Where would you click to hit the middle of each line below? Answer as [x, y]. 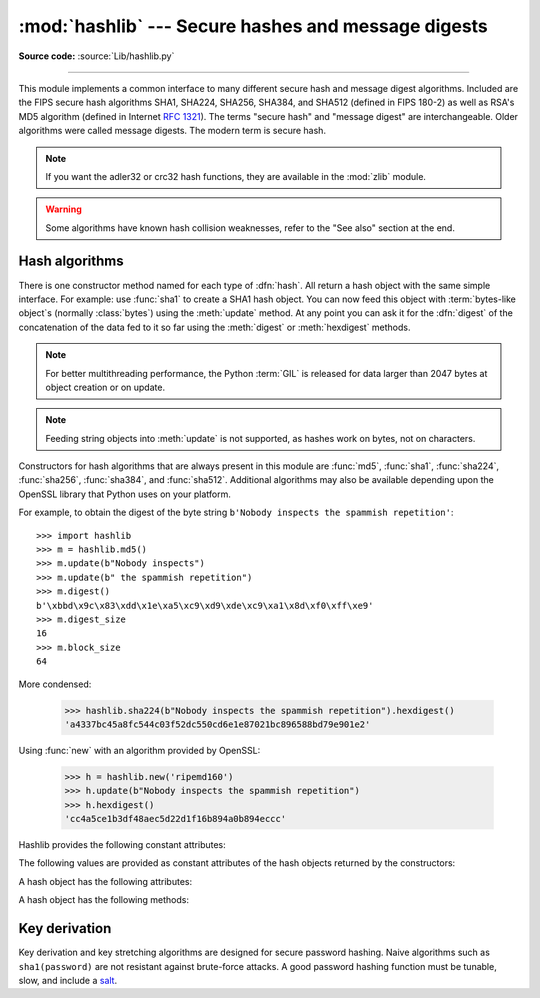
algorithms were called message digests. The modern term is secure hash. [172, 131]
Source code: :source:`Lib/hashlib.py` [96, 56]
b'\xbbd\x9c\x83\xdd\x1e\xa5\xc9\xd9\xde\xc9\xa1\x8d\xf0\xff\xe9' [205, 605]
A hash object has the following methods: [104, 900]
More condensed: [55, 684]
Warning [63, 209]
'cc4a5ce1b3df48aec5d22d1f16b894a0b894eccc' [175, 819]
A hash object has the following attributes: [105, 881]
